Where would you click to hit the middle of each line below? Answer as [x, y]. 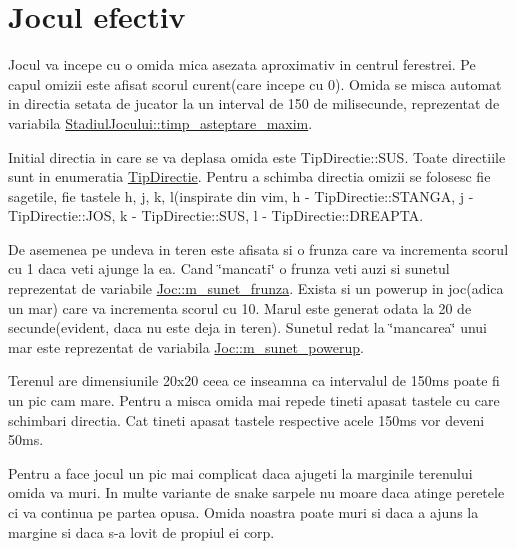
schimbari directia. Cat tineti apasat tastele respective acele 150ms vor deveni [246, 419]
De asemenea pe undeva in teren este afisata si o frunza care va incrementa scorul [258, 248]
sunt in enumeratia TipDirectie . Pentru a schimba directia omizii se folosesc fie [249, 176]
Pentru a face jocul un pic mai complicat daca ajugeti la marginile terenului [240, 472]
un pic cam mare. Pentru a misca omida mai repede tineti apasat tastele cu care [254, 400]
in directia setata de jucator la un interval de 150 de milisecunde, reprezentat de [254, 103]
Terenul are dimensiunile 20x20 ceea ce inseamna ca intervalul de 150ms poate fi [254, 380]
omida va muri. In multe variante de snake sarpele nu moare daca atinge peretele [256, 492]
